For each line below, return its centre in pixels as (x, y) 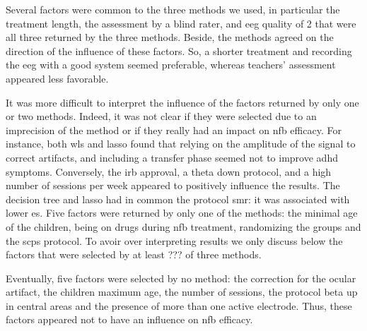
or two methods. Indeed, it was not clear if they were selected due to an (161, 116)
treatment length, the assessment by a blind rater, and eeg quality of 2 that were (181, 23)
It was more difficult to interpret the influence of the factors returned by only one (182, 102)
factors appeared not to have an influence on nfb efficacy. (129, 319)
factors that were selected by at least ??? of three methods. (134, 254)
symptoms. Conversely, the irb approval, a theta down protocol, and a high (169, 171)
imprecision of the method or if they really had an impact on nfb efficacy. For (174, 130)
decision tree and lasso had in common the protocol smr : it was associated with (178, 199)
